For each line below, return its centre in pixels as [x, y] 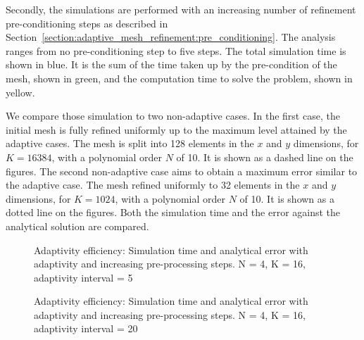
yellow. [20, 92]
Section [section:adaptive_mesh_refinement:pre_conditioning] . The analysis [171, 37]
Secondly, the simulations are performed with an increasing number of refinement [181, 9]
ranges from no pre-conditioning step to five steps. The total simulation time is [176, 50]
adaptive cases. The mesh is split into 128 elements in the [130, 143]
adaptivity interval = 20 [86, 328]
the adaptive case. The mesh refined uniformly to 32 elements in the [153, 185]
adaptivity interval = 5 [83, 277]
